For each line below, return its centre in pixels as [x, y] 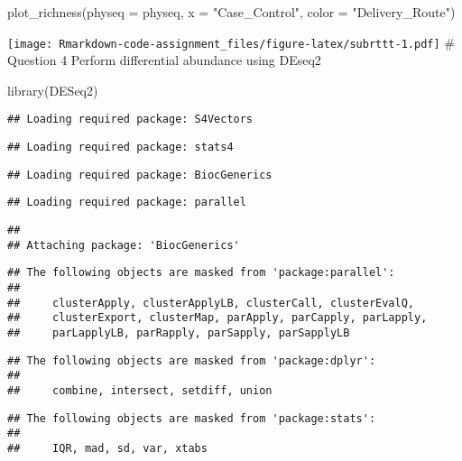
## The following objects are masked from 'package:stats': [192, 418]
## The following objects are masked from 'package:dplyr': [192, 360]
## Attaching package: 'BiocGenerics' [124, 245]
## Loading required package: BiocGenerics [140, 175]
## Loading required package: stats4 [120, 148]
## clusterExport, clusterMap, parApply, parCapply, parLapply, [217, 318]
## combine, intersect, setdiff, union [140, 390]
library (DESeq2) [53, 90]
